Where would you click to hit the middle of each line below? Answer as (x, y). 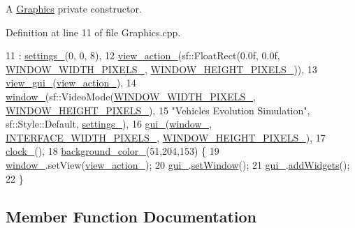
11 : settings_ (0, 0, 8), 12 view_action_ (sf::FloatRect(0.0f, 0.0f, (143, 55)
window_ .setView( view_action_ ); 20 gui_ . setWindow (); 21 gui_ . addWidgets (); (178, 164)
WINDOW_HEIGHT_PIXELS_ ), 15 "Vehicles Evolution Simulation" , (158, 110)
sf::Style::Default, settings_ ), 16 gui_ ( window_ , (109, 124)
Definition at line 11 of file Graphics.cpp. (93, 32)
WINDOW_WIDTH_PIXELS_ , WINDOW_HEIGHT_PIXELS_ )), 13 (161, 69)
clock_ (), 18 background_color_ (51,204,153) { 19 (113, 151)
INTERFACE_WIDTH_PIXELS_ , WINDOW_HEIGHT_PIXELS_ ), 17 (166, 137)
